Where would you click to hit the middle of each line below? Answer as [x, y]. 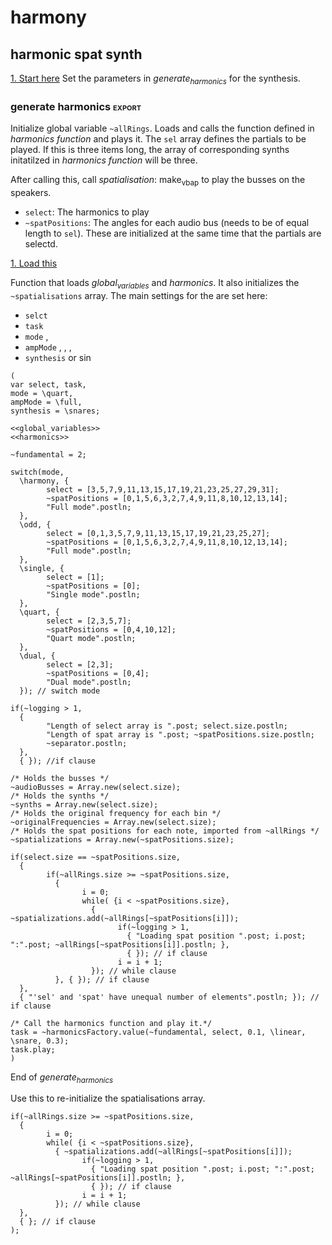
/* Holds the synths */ [60, 796]
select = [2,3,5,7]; [89, 621]
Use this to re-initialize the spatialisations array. [108, 1098]
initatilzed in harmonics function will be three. [104, 160]
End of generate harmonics [62, 1078]
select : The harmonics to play [87, 212]
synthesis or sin [58, 357]
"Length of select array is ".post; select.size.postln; [167, 726]
